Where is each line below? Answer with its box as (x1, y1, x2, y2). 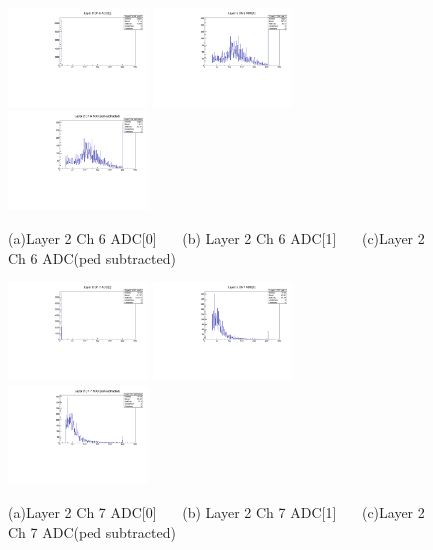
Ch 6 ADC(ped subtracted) (8, 247, 176, 268)
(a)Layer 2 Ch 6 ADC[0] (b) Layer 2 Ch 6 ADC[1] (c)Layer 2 (8, 227, 425, 248)
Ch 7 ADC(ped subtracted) (8, 521, 176, 542)
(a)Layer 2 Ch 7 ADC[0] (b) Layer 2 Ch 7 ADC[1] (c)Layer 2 (8, 502, 425, 523)
